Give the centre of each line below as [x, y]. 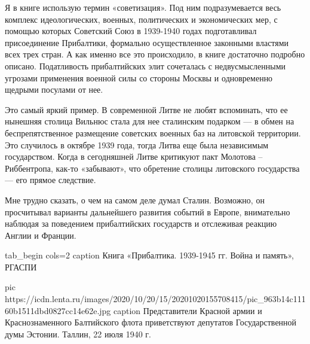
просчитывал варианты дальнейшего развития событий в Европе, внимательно [148, 211]
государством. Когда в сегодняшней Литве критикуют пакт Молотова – [134, 156]
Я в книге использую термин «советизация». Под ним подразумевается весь [143, 7]
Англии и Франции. [41, 235]
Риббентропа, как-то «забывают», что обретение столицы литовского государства [152, 168]
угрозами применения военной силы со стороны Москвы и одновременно [139, 77]
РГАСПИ [21, 267]
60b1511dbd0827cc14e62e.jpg [58, 310]
